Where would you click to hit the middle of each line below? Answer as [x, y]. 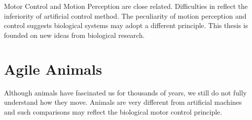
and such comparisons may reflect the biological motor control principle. [113, 111]
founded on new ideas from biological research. [74, 35]
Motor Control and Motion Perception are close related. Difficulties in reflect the [126, 6]
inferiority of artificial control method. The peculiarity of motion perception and [125, 15]
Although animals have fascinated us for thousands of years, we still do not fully [126, 92]
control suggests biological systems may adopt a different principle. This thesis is [126, 25]
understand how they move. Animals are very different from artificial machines [123, 102]
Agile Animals [53, 69]
